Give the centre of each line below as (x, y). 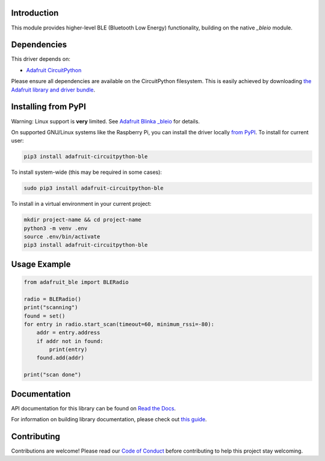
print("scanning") (51, 308)
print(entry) (68, 350)
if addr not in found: (70, 341)
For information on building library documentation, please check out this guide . (109, 419)
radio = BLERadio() (52, 299)
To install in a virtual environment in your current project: (81, 204)
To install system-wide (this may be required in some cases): (87, 172)
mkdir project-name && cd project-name (82, 220)
